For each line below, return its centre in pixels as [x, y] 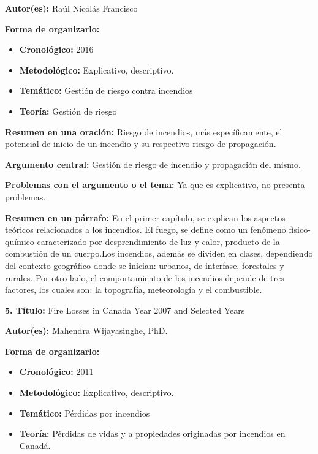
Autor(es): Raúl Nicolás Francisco [71, 8]
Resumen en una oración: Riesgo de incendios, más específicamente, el [144, 131]
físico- [300, 229]
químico [20, 241]
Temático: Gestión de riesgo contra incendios [106, 90]
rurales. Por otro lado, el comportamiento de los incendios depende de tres [145, 277]
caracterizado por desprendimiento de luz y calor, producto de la [158, 241]
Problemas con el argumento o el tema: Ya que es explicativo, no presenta [155, 185]
